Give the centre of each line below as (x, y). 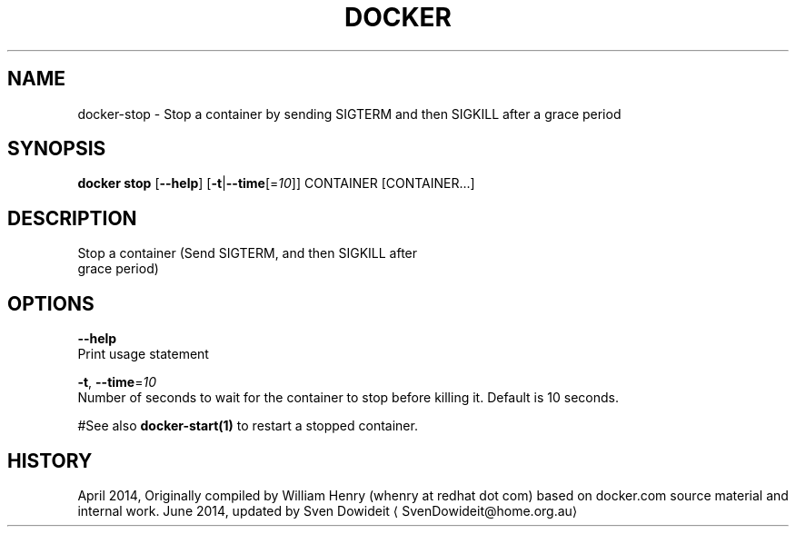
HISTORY (50, 460)
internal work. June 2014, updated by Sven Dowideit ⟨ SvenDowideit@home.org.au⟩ (328, 510)
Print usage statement (143, 354)
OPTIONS (51, 303)
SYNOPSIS (57, 149)
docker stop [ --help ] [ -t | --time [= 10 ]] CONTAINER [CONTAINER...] (276, 183)
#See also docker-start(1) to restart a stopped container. (248, 426)
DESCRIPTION (72, 218)
